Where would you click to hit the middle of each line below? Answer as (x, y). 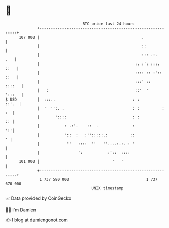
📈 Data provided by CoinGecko (38, 198)
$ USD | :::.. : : (72, 99)
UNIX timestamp (108, 188)
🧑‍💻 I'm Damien (21, 210)
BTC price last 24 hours (109, 24)
